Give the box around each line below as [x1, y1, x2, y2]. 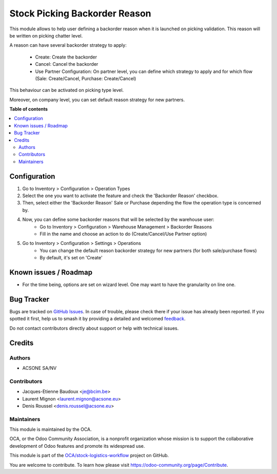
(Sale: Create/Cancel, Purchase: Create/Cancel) [35, 75, 136, 82]
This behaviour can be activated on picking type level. [9, 87, 124, 93]
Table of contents [9, 106, 48, 112]
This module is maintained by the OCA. [9, 426, 92, 432]
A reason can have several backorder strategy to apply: [9, 42, 127, 48]
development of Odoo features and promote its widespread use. [9, 443, 145, 449]
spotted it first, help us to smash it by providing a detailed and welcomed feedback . [9, 316, 186, 322]
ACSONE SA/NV [22, 365, 57, 371]
